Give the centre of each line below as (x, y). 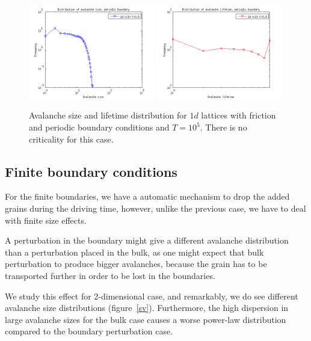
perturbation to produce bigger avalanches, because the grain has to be (136, 264)
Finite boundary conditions (91, 171)
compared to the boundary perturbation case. (89, 331)
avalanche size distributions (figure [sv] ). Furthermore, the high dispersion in (147, 308)
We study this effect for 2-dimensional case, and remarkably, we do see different (152, 296)
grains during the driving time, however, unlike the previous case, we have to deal (155, 208)
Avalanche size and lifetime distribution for (108, 115)
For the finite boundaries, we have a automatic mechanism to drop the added (147, 196)
